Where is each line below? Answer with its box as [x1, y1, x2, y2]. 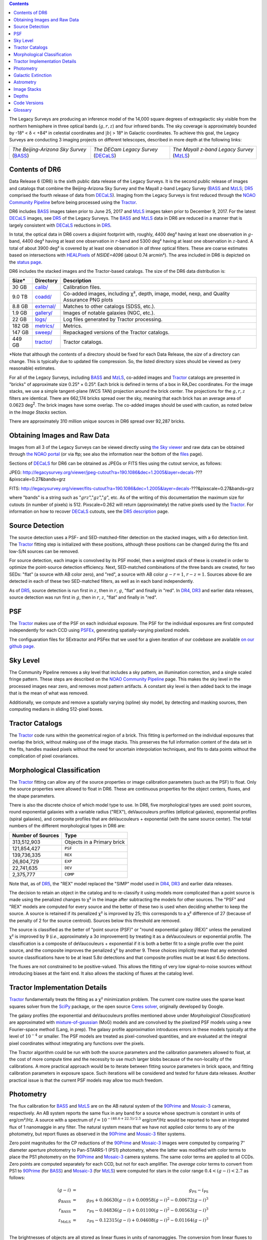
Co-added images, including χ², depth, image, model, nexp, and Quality [63, 290, 230, 297]
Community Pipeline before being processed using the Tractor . [9, 199, 137, 205]
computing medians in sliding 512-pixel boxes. [9, 706, 103, 712]
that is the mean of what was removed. [9, 690, 89, 696]
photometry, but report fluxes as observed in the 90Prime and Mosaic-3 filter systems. [9, 1131, 186, 1137]
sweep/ [35, 329, 52, 336]
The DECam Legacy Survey [93, 146, 158, 153]
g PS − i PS [188, 1187, 209, 1194]
